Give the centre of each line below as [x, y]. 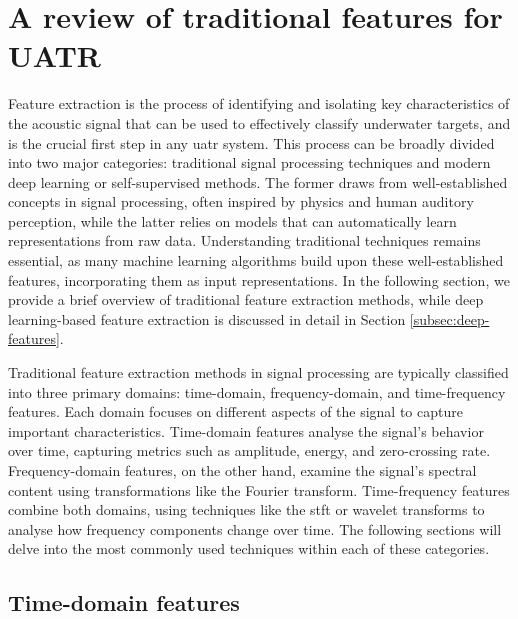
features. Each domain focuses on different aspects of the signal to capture [235, 411]
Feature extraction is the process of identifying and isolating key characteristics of [259, 103]
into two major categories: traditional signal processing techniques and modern [249, 162]
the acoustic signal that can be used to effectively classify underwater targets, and [259, 122]
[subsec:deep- [449, 318]
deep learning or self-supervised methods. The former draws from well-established [258, 181]
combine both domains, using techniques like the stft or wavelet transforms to [246, 509]
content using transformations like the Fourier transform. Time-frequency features [259, 489]
